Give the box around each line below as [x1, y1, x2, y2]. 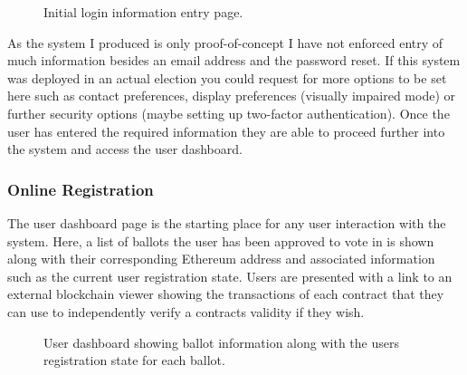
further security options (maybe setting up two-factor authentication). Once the [7, 103, 450, 122]
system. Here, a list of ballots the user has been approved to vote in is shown [7, 231, 434, 250]
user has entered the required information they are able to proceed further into [7, 121, 445, 140]
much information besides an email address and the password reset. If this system [7, 51, 461, 70]
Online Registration [7, 178, 154, 200]
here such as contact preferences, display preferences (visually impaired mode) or [7, 86, 455, 105]
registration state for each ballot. [43, 351, 225, 370]
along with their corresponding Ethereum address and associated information [7, 249, 435, 268]
